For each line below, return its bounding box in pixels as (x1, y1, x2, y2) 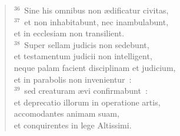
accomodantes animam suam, (14, 107, 119, 120)
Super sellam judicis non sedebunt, (24, 38, 149, 50)
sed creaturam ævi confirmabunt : (24, 84, 148, 97)
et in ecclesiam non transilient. (14, 27, 125, 39)
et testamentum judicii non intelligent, (14, 50, 152, 62)
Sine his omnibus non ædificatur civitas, (24, 4, 169, 16)
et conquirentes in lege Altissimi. (14, 118, 132, 131)
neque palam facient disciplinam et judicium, (14, 61, 176, 73)
